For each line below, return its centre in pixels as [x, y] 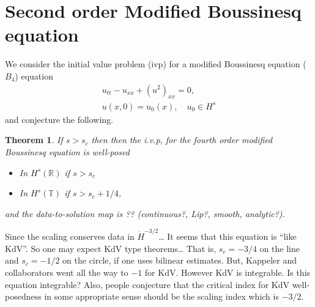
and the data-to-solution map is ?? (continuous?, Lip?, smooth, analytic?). [145, 213]
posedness [23, 296]
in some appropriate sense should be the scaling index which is [161, 296]
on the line [280, 248]
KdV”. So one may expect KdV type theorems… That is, [111, 248]
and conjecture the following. [59, 119]
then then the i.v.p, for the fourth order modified [182, 140]
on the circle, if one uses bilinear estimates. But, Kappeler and [180, 260]
